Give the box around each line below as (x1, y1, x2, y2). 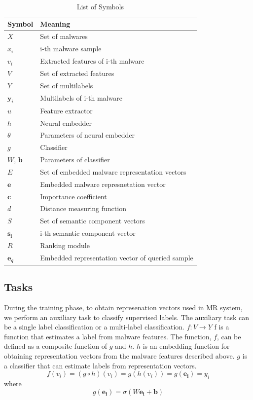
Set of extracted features (40, 68, 114, 78)
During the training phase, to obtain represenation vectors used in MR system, (4, 302, 243, 312)
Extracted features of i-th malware (40, 56, 145, 66)
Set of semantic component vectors (40, 216, 145, 226)
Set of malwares (40, 31, 88, 41)
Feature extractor (40, 105, 93, 115)
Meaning (40, 18, 71, 29)
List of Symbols (76, 1, 124, 11)
